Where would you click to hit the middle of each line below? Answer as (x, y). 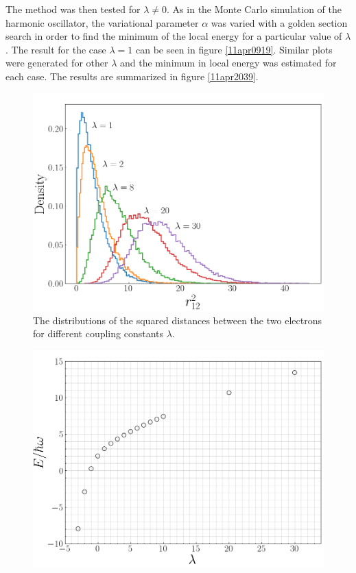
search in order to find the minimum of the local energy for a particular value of (174, 36)
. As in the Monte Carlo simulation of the (254, 9)
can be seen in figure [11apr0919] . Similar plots (234, 49)
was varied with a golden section (279, 22)
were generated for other (57, 63)
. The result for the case (56, 49)
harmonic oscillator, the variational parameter (102, 22)
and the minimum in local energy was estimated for (228, 63)
